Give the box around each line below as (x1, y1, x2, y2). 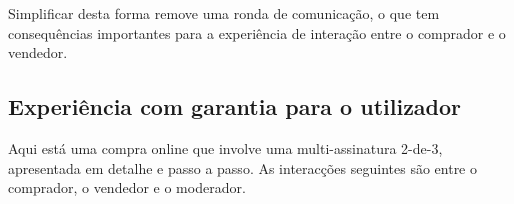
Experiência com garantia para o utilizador (8, 91, 462, 122)
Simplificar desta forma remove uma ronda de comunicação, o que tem (8, 3, 440, 23)
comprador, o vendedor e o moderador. (8, 177, 246, 198)
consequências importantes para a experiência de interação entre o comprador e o (8, 22, 506, 43)
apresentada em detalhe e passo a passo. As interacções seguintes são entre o (8, 157, 477, 178)
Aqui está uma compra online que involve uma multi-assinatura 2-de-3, (8, 137, 443, 158)
